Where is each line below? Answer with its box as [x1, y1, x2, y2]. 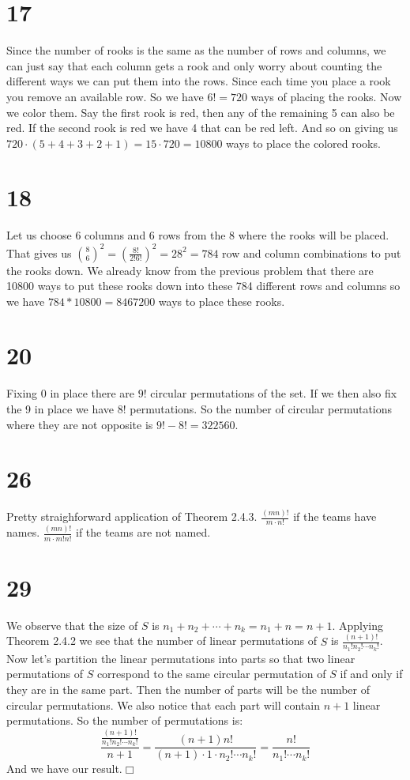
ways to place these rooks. [158, 292, 285, 309]
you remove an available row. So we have [6, 88, 204, 104]
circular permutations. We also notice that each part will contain [6, 696, 320, 713]
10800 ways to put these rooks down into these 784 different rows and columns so [6, 277, 401, 294]
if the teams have [293, 508, 377, 525]
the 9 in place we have [6, 401, 115, 416]
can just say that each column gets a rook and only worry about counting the [6, 57, 382, 73]
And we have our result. [6, 760, 122, 777]
